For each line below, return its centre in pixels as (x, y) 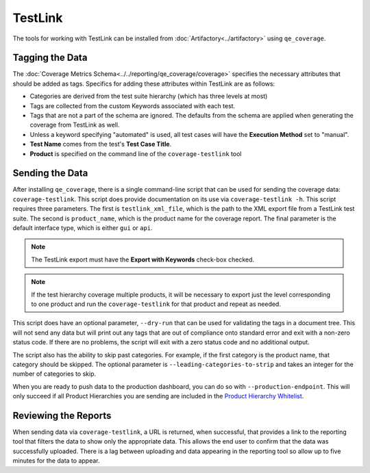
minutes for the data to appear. (56, 461)
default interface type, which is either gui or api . (83, 228)
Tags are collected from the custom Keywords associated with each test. (133, 105)
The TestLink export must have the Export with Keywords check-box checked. (143, 259)
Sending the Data (50, 174)
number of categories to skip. (54, 374)
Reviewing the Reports (62, 415)
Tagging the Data (50, 58)
